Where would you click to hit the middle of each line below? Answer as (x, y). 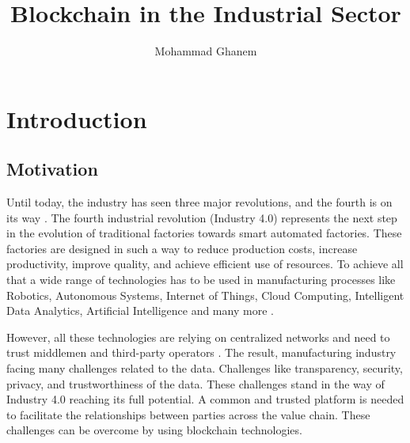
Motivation (52, 169)
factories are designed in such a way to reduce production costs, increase (182, 248)
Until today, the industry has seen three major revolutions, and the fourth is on (199, 202)
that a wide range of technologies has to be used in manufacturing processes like (201, 280)
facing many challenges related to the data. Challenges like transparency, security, (205, 368)
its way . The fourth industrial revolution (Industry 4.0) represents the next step (202, 217)
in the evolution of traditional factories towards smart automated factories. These (204, 233)
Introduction (77, 118)
